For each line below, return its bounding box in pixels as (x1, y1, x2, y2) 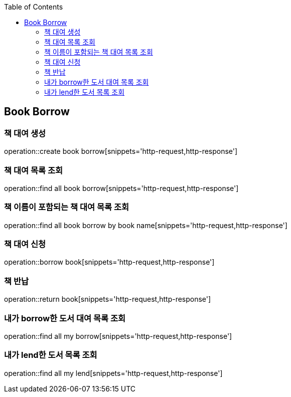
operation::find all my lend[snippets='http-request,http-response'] (4, 368, 223, 377)
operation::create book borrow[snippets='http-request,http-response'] (4, 147, 238, 156)
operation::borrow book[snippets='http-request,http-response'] (4, 258, 215, 267)
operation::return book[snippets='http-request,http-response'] (4, 295, 211, 304)
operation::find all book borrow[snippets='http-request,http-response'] (4, 183, 239, 192)
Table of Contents (4, 3, 63, 11)
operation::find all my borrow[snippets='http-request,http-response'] (4, 331, 232, 340)
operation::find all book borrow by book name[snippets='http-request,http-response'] (4, 221, 287, 230)
